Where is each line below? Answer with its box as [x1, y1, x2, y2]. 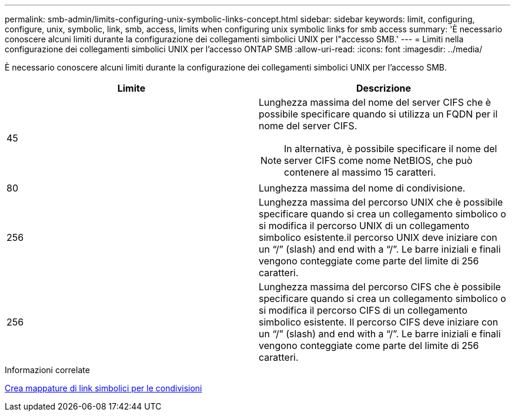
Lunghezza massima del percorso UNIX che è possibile [259, 196, 503, 208]
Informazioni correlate [5, 365, 90, 375]
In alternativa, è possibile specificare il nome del [284, 143, 497, 155]
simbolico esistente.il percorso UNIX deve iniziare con [259, 232, 497, 243]
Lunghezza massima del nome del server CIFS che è [259, 96, 491, 108]
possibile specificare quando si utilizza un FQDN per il [259, 108, 498, 120]
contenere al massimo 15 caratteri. [284, 166, 436, 178]
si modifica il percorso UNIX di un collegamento [259, 220, 470, 232]
